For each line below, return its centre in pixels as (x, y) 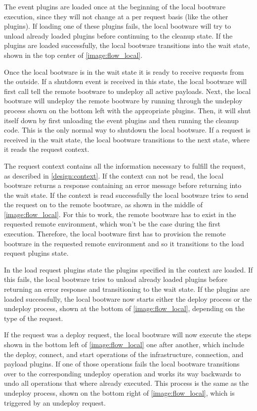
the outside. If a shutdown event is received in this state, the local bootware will (126, 81)
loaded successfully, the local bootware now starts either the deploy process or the (128, 298)
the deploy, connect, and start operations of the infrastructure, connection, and (124, 354)
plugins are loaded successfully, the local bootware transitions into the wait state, (127, 45)
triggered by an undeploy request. (55, 402)
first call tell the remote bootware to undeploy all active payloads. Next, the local (128, 91)
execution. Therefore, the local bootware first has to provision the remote (115, 234)
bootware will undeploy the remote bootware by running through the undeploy (123, 101)
